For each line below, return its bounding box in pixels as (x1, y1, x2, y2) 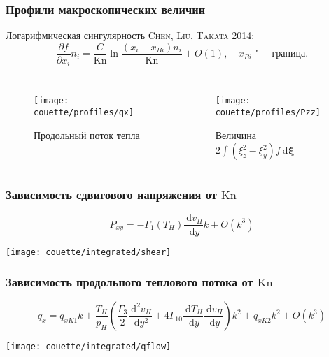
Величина (215, 127, 256, 142)
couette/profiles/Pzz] (215, 107, 321, 117)
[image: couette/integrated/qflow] (6, 342, 171, 352)
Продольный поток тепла (34, 127, 140, 142)
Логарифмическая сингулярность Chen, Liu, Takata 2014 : (6, 28, 255, 43)
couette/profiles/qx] (34, 107, 134, 117)
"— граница (255, 49, 306, 59)
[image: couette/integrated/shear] (6, 247, 171, 257)
